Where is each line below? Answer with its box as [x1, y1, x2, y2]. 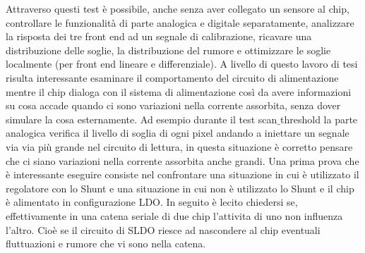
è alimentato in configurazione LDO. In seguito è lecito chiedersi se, [6, 195, 298, 209]
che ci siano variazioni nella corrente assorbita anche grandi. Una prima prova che [6, 153, 359, 168]
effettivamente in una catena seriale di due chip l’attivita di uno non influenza [6, 208, 343, 223]
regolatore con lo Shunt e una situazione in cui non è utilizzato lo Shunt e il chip [6, 180, 354, 195]
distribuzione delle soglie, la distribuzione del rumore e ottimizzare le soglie [6, 42, 331, 57]
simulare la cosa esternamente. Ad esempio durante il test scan [6, 111, 277, 126]
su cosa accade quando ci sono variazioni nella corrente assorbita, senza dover [6, 98, 341, 113]
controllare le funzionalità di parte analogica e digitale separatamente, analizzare [6, 15, 354, 30]
